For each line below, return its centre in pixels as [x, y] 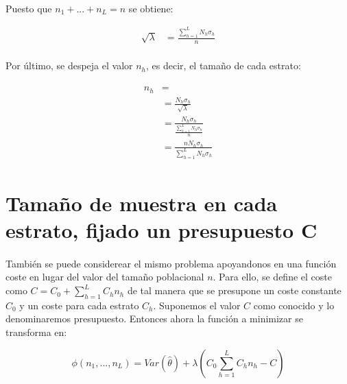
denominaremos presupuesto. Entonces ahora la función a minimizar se [154, 319]
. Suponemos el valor [197, 305]
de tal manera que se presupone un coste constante [234, 290]
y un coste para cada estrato [79, 305]
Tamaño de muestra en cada [142, 203]
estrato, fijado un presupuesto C [161, 230]
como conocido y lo [294, 305]
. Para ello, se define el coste [272, 277]
